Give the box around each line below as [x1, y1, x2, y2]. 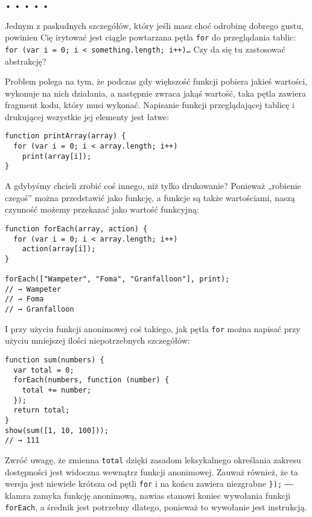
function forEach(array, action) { [5, 224, 148, 233]
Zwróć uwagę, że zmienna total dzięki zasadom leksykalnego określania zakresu [5, 453, 301, 466]
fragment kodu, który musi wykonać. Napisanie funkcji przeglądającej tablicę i [5, 98, 294, 111]
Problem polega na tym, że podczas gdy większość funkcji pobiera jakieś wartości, [5, 75, 308, 88]
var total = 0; [13, 365, 74, 374]
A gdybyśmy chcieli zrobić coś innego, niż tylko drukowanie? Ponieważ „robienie [5, 179, 301, 192]
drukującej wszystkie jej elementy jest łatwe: [5, 110, 170, 123]
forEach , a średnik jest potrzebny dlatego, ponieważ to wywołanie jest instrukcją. [5, 501, 307, 513]
